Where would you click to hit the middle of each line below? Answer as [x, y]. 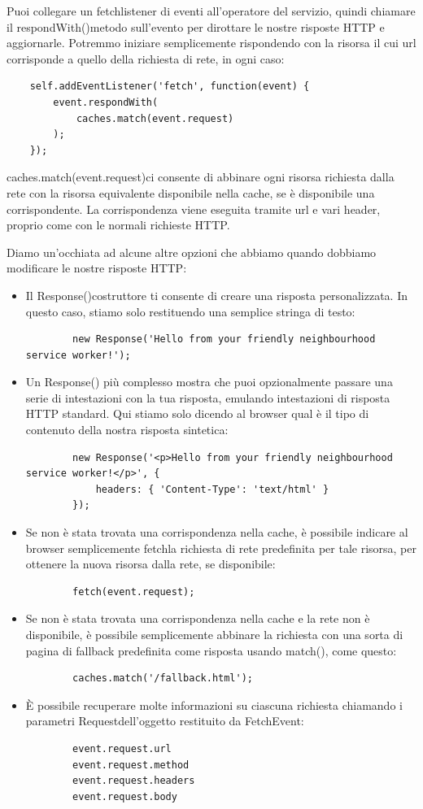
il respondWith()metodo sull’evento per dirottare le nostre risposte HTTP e [196, 26]
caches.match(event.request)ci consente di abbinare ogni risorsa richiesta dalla [201, 177]
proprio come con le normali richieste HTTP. [118, 225]
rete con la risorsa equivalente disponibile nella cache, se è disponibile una [191, 192]
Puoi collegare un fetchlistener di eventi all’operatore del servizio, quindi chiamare [211, 11]
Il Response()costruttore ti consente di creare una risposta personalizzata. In [216, 295]
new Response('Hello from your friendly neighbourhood [224, 339]
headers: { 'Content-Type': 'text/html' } [212, 489]
